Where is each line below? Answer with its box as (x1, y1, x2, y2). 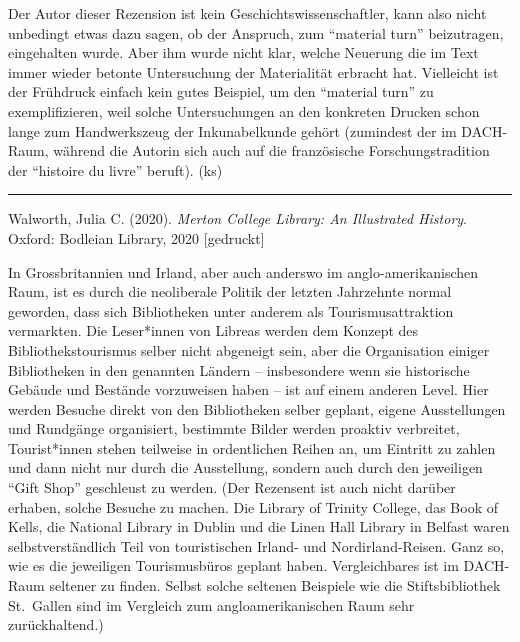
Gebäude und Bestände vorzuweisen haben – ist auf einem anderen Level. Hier (8, 379, 489, 400)
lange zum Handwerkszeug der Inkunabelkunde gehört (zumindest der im (8, 120, 457, 141)
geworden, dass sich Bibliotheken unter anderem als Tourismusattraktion (8, 300, 454, 321)
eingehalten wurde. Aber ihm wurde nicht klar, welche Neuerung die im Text (8, 42, 479, 63)
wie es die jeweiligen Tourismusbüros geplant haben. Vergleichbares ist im (8, 555, 459, 576)
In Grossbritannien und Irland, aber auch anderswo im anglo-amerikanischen (8, 261, 479, 282)
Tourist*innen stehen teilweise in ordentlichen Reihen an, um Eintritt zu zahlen (8, 437, 496, 458)
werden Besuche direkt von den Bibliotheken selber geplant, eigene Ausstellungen (8, 398, 506, 419)
